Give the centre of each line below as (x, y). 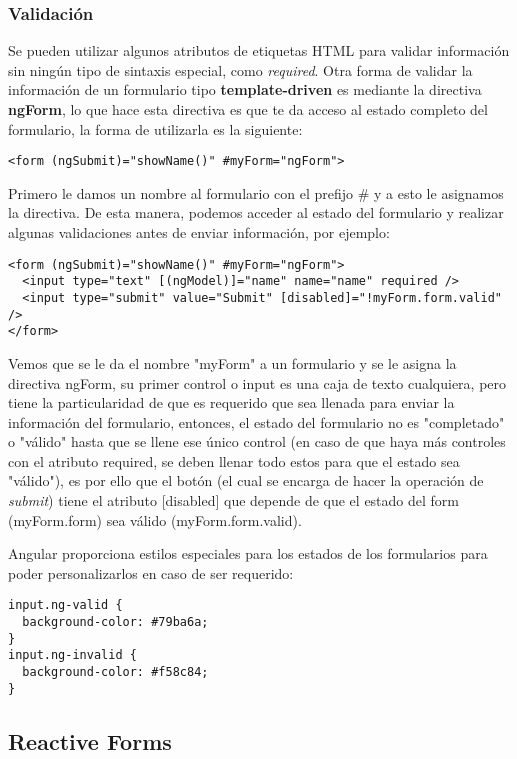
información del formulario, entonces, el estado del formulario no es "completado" (256, 421)
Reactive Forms (90, 740)
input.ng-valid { (65, 605)
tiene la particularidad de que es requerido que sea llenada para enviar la (231, 402)
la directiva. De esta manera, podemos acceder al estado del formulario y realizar (256, 212)
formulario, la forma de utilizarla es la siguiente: (155, 128)
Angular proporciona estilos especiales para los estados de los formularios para (248, 553)
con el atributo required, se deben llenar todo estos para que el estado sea (234, 460)
